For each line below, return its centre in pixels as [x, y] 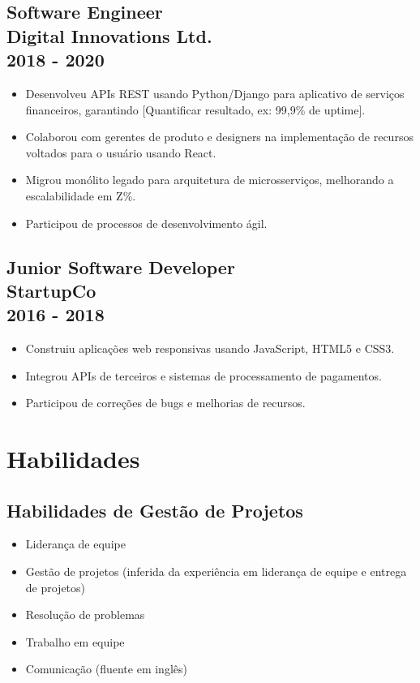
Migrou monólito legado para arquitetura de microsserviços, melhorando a [210, 180]
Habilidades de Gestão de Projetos [155, 510]
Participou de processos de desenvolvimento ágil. [146, 223]
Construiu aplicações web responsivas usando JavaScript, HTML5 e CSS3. [210, 348]
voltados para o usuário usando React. [121, 152]
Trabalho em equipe [75, 641]
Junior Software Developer [121, 266]
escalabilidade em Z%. [81, 195]
